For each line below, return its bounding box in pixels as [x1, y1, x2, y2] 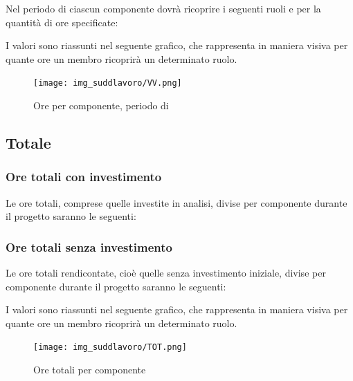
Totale [6, 131, 51, 153]
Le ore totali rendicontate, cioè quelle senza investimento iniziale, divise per [6, 265, 326, 279]
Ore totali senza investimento [6, 238, 173, 255]
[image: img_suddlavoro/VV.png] [33, 78, 182, 89]
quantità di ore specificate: [6, 15, 118, 29]
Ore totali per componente [33, 362, 146, 376]
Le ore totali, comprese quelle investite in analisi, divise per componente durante [6, 195, 347, 210]
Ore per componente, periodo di [33, 97, 169, 112]
